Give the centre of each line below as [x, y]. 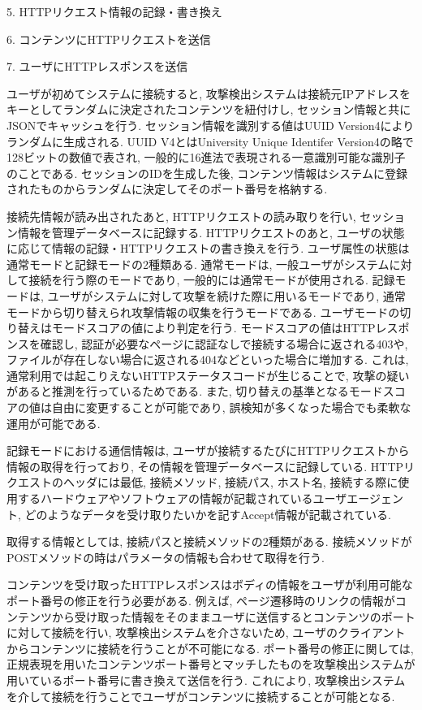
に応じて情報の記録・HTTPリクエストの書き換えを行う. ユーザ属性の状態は [208, 248]
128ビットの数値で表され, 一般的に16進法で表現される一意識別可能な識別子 [206, 157]
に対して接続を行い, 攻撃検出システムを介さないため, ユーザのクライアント [206, 632]
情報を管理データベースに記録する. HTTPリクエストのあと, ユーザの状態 [211, 232]
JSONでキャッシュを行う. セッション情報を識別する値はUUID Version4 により [211, 125]
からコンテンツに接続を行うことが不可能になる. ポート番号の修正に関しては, [210, 648]
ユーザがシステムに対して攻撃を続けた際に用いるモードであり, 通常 [226, 295]
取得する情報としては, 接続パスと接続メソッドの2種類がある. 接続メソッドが [209, 541]
